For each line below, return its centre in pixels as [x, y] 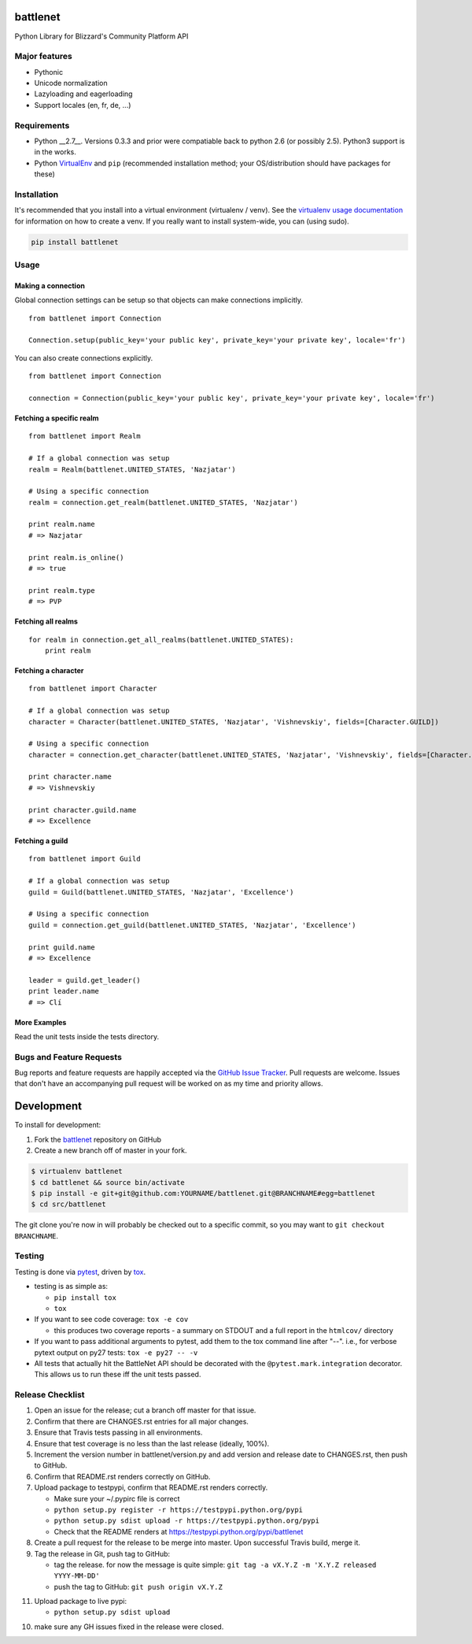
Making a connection [50, 285]
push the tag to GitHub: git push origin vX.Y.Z [138, 1587]
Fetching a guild [41, 841]
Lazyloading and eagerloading [83, 94]
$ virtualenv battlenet [77, 1172]
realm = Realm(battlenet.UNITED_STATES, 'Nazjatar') [132, 469]
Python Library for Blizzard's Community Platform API [101, 36]
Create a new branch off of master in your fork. [111, 1150]
